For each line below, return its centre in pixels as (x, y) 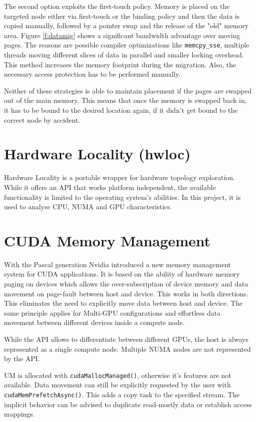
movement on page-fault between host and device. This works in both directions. (126, 293)
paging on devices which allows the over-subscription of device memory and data (126, 283)
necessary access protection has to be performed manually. (92, 74)
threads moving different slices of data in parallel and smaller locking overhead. (124, 55)
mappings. (20, 414)
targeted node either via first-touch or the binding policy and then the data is (122, 16)
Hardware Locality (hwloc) (97, 154)
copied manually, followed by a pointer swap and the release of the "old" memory (126, 25)
